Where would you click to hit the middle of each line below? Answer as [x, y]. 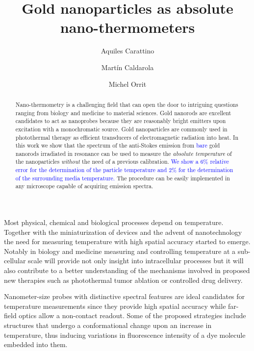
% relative [216, 162]
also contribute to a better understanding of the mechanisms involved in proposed [127, 270]
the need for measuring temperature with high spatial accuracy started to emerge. [127, 241]
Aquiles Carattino [127, 51]
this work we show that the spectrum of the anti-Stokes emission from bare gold [118, 145]
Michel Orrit [127, 84]
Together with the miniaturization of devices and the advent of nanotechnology [123, 232]
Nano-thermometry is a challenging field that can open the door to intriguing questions [127, 104]
